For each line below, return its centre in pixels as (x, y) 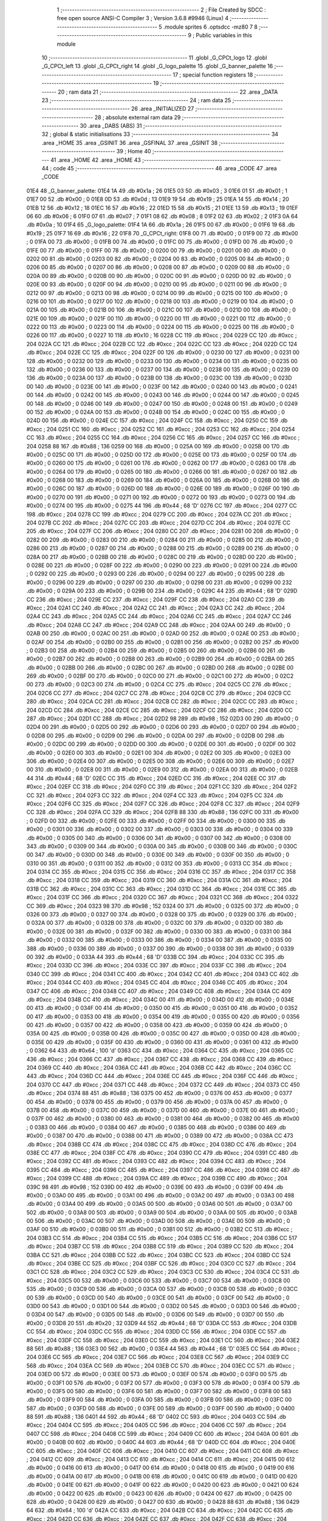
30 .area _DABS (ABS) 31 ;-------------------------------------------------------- (181, 126)
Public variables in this (224, 35)
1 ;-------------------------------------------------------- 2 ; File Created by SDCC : (162, 10)
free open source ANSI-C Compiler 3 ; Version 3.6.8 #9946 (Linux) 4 (143, 18)
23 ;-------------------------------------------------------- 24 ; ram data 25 (136, 100)
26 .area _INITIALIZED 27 (162, 109)
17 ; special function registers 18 (213, 75)
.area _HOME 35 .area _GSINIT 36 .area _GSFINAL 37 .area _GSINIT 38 (130, 142)
